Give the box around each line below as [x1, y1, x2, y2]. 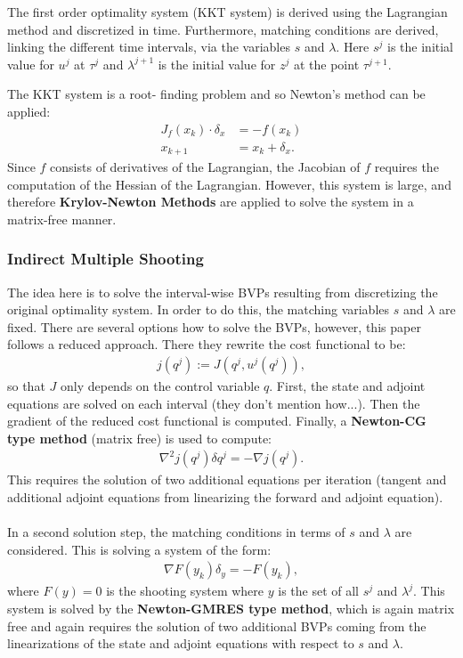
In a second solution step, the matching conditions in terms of [7, 523, 345, 541]
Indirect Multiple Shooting [7, 248, 204, 270]
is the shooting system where [106, 581, 264, 600]
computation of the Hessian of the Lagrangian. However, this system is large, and [7, 175, 451, 193]
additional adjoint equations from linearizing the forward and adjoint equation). [7, 488, 443, 507]
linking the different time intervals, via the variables [7, 37, 290, 56]
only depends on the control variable [60, 377, 260, 395]
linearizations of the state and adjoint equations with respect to [7, 634, 354, 653]
